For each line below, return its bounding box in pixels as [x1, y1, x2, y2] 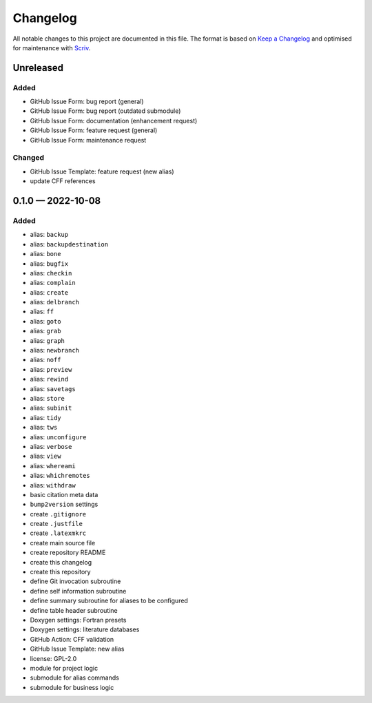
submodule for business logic [30, 683, 114, 691]
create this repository [30, 568, 91, 576]
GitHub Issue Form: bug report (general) [30, 97, 144, 106]
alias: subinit [30, 403, 72, 412]
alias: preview [30, 365, 72, 373]
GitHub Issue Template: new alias [30, 644, 125, 653]
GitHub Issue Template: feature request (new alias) [30, 167, 175, 176]
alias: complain [30, 279, 76, 287]
